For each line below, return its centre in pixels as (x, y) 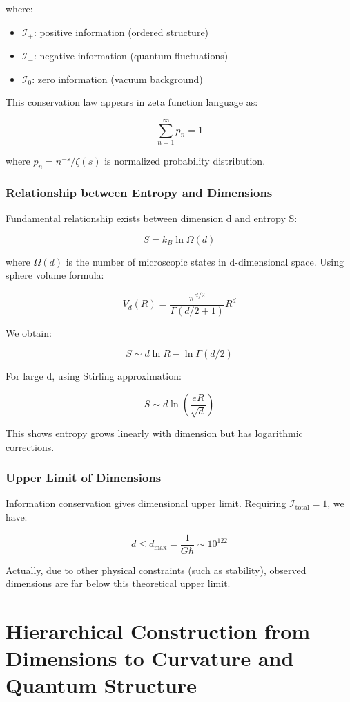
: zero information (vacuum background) (117, 78)
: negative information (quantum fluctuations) (131, 56)
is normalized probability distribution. (185, 160)
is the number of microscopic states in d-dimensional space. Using (205, 261)
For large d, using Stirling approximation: (94, 376)
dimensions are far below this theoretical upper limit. (118, 583)
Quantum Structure (101, 685)
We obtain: (29, 332)
